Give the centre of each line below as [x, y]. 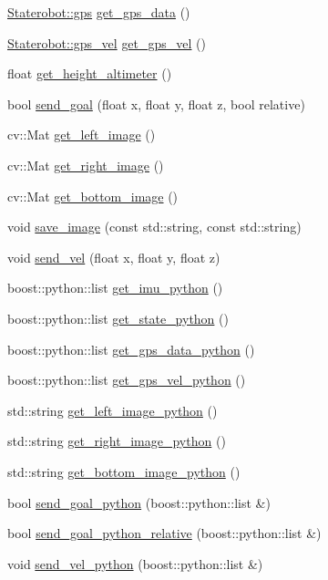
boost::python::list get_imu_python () [115, 288]
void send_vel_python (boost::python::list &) [135, 563]
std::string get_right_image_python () [117, 441]
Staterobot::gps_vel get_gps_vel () [107, 42]
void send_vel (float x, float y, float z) [114, 257]
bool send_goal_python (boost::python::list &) [139, 502]
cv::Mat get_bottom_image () [93, 196]
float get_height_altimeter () [90, 73]
